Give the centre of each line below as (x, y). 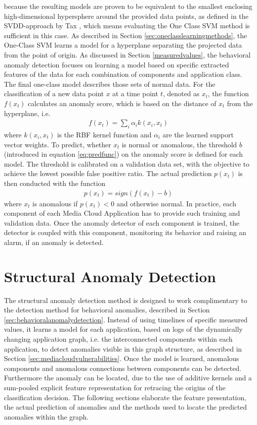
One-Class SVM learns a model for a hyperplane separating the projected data (123, 45)
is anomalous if (55, 203)
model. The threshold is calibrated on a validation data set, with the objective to (127, 163)
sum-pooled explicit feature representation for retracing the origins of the (115, 387)
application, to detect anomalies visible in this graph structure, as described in (123, 348)
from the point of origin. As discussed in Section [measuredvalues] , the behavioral (127, 54)
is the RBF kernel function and (104, 134)
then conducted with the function (55, 183)
